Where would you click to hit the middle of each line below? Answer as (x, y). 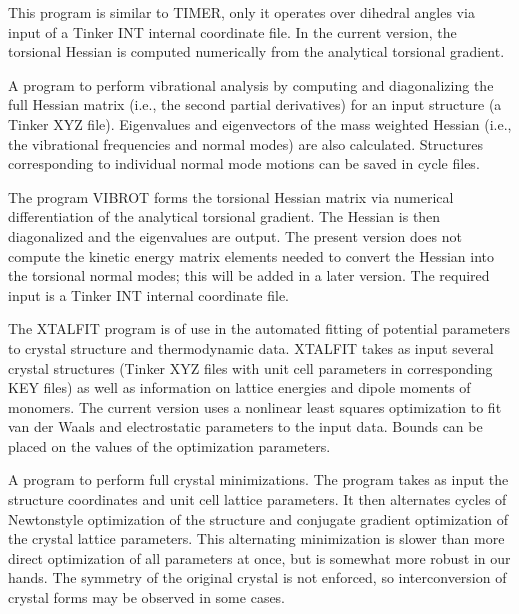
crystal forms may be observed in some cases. (147, 597)
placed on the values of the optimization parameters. (169, 445)
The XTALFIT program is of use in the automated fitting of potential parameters (259, 328)
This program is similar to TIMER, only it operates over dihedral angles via (241, 12)
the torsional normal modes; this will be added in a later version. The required (249, 275)
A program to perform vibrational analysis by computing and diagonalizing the (251, 84)
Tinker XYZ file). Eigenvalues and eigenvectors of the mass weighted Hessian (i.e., (260, 123)
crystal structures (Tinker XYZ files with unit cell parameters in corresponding (250, 367)
